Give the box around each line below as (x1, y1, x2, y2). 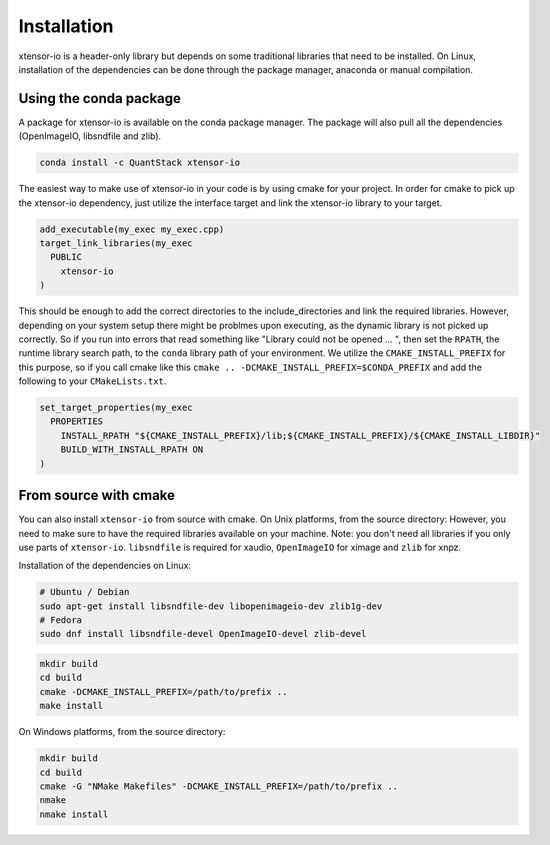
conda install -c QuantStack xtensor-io (39, 157, 240, 169)
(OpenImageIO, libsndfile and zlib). (18, 130, 162, 142)
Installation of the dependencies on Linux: (18, 560, 192, 572)
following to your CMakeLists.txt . (18, 375, 167, 387)
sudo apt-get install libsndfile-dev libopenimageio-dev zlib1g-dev (39, 600, 383, 612)
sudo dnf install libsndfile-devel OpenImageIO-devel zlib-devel (39, 628, 367, 640)
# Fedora (39, 615, 83, 626)
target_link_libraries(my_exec (39, 237, 194, 249)
